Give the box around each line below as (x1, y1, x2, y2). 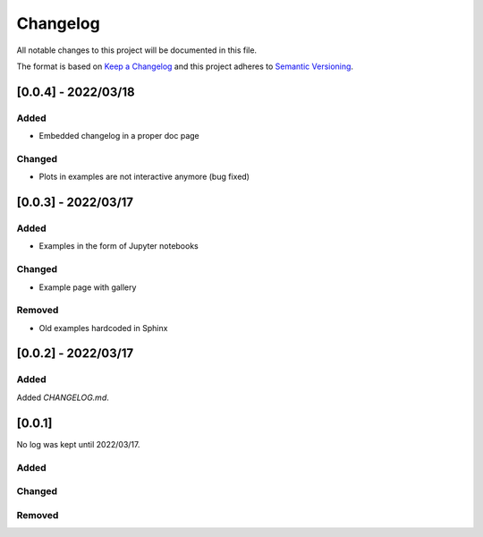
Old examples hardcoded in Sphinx (38, 322, 168, 333)
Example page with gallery (38, 282, 137, 293)
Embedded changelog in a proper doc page (38, 131, 200, 141)
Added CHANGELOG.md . (16, 392, 109, 403)
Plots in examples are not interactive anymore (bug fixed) (38, 171, 250, 183)
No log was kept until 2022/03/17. (16, 439, 140, 449)
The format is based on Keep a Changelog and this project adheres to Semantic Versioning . (16, 61, 353, 72)
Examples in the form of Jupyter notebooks (38, 241, 199, 251)
